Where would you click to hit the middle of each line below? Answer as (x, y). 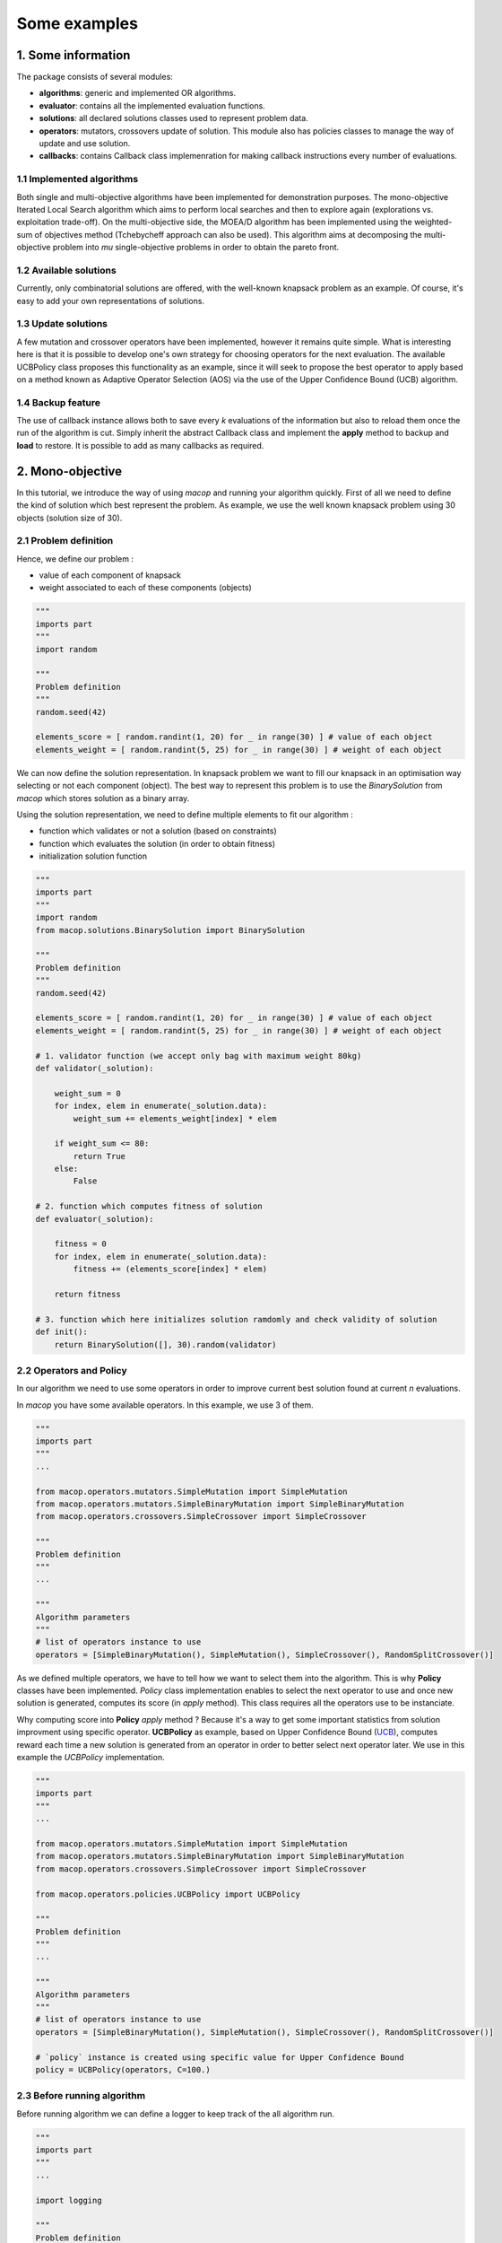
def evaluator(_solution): (95, 1219)
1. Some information (74, 55)
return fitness (87, 1294)
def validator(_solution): (95, 1068)
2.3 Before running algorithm (81, 2096)
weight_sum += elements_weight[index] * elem (175, 1118)
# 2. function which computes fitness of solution (149, 1206)
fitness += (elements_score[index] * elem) (170, 1269)
